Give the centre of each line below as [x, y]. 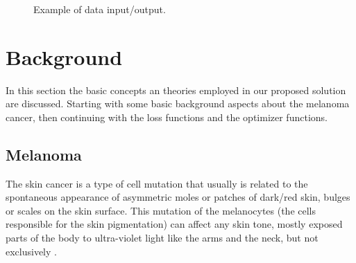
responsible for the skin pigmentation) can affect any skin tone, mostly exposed [174, 224]
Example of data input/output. [100, 9]
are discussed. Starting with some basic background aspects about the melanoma [178, 103]
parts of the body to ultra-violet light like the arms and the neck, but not [162, 238]
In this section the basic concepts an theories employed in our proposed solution [176, 90]
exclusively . [31, 251]
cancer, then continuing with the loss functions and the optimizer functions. [167, 117]
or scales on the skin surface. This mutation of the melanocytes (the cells [161, 210]
